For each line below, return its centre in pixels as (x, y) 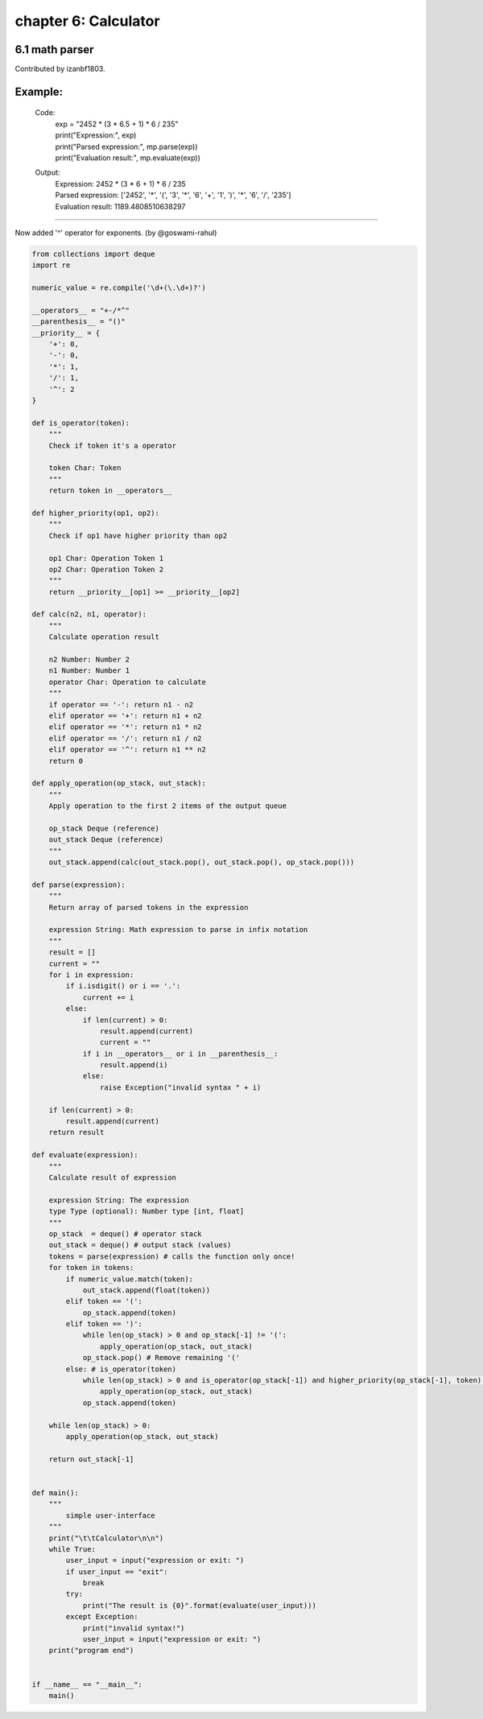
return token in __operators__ (110, 491)
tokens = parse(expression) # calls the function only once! (172, 1256)
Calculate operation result (104, 637)
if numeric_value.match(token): (129, 1279)
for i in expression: (91, 975)
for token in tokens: (91, 1268)
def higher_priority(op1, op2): (96, 513)
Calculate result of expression (113, 1178)
